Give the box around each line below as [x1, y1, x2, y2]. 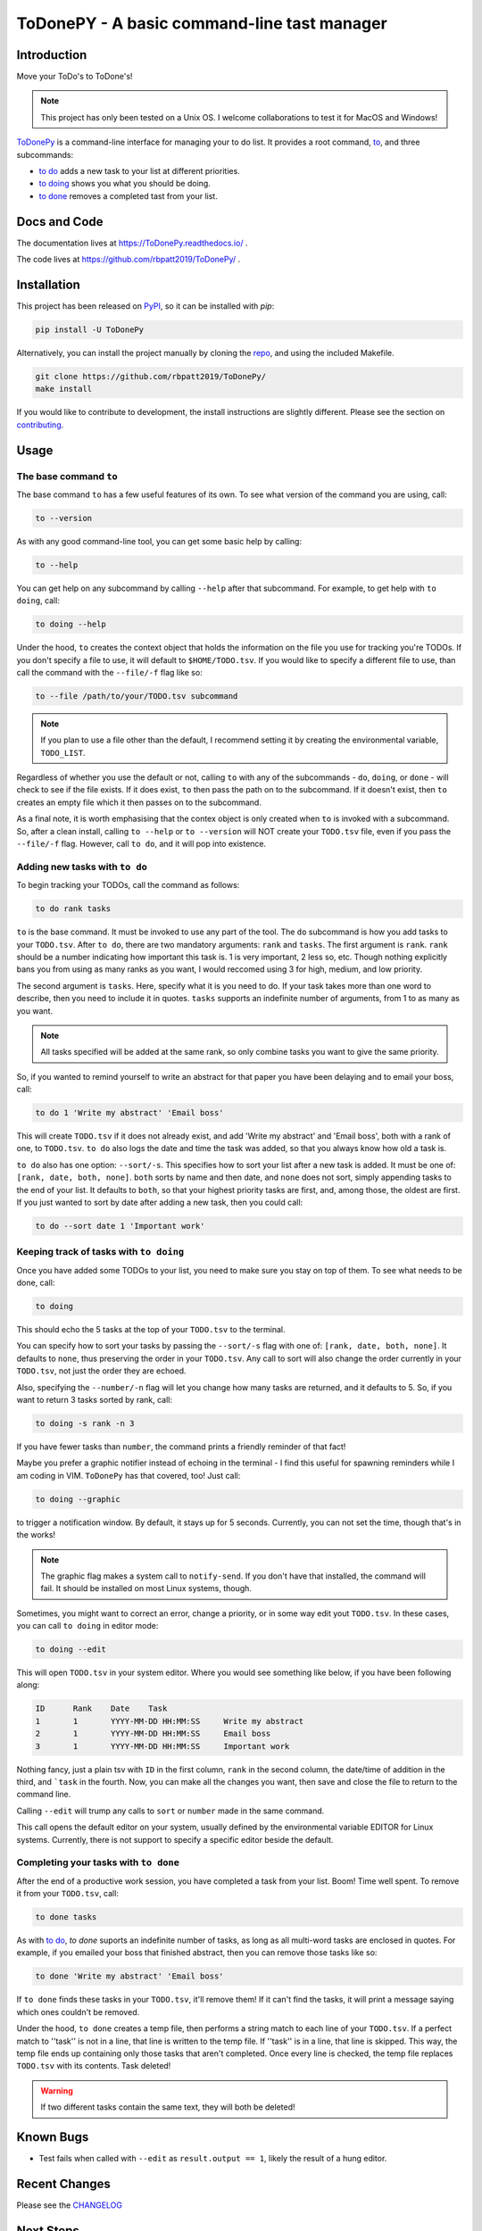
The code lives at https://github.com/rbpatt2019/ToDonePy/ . [16, 254, 241, 265]
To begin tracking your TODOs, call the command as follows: [16, 880, 240, 891]
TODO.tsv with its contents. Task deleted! [16, 2061, 171, 2071]
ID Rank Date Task [35, 1704, 168, 1713]
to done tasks [35, 1912, 97, 1922]
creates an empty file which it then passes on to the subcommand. [16, 797, 262, 808]
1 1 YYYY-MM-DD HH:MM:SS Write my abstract [35, 1716, 304, 1726]
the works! [16, 1530, 56, 1540]
